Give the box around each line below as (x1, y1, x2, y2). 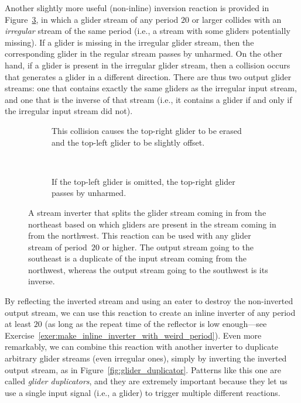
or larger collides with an (191, 13, 282, 25)
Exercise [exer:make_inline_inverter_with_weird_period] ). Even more (5, 329, 262, 341)
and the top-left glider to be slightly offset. (52, 136, 205, 148)
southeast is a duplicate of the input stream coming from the (28, 252, 247, 264)
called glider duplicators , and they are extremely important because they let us (5, 375, 288, 387)
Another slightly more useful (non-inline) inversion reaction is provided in (5, 2, 269, 13)
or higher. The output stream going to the (102, 240, 254, 253)
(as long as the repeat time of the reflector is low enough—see (45, 318, 267, 330)
